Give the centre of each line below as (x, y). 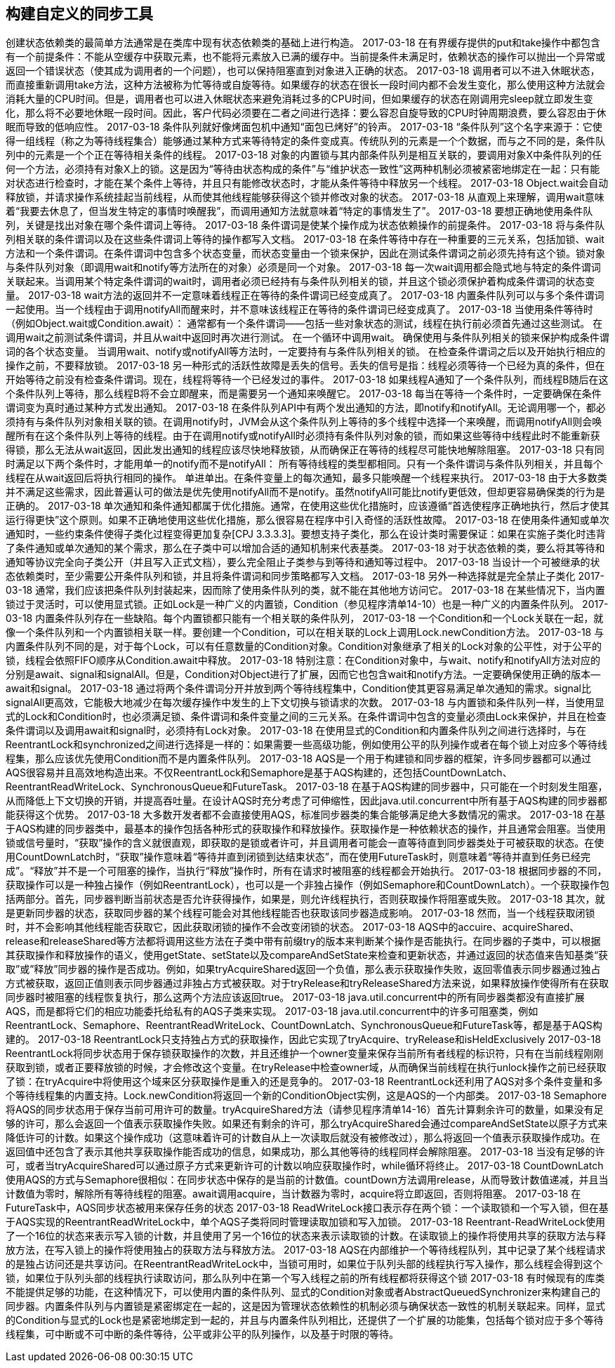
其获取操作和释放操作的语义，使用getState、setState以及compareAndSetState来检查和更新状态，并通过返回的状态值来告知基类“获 (307, 955)
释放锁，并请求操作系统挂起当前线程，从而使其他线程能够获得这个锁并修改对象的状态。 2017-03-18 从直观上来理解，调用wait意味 (305, 197)
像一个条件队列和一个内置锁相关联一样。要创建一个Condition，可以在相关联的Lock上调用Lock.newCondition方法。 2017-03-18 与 (305, 632)
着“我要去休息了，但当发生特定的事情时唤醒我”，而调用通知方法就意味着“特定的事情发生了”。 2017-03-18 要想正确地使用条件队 (299, 211)
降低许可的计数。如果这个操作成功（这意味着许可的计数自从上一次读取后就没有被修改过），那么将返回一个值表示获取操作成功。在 (303, 1138)
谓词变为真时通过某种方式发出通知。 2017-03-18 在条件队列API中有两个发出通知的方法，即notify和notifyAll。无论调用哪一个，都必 (306, 408)
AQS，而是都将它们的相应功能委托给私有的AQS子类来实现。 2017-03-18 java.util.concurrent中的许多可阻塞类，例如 (272, 1011)
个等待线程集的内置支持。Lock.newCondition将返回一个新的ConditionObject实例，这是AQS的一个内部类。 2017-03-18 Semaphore (306, 1096)
